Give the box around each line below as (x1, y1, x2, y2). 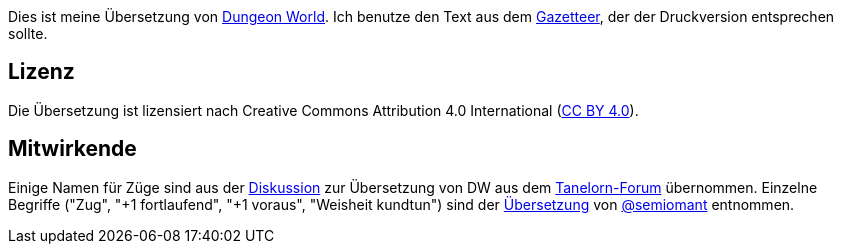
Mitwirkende (8, 136, 137, 162)
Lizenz (8, 59, 75, 85)
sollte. (8, 25, 48, 42)
